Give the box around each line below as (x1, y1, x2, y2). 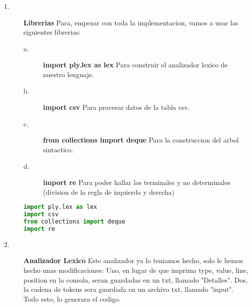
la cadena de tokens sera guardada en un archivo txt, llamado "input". (23, 284, 234, 294)
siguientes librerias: (23, 27, 81, 37)
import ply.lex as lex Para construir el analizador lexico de (43, 60, 228, 70)
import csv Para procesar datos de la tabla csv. (43, 102, 190, 112)
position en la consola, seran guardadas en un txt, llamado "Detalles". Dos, (23, 274, 248, 285)
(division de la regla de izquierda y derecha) (43, 186, 175, 197)
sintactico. (43, 144, 73, 154)
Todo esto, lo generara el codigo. (23, 293, 121, 304)
